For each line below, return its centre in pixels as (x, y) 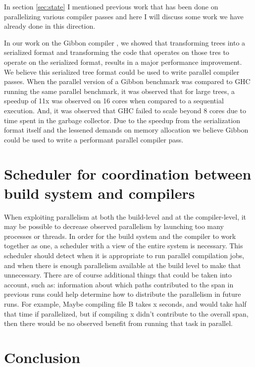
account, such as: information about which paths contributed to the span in (119, 284)
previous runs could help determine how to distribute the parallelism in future (123, 294)
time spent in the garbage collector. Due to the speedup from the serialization (122, 120)
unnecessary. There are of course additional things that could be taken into (118, 275)
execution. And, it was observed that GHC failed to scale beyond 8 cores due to (125, 110)
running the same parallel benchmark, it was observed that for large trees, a (120, 91)
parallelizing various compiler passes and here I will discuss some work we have (124, 16)
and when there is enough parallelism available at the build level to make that (123, 265)
